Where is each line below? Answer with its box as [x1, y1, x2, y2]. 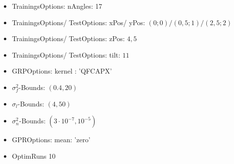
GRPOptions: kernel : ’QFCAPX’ [12, 66, 112, 76]
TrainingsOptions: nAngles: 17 [12, 1, 102, 11]
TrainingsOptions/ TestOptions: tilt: [12, 49, 120, 60]
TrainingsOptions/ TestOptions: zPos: [12, 33, 125, 44]
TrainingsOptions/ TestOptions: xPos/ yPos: [12, 17, 145, 27]
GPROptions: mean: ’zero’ [12, 134, 91, 145]
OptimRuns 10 [12, 150, 56, 161]
